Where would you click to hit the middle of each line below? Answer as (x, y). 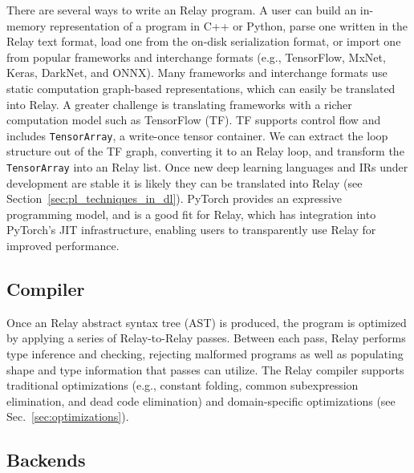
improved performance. (63, 246)
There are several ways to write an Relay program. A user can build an (182, 10)
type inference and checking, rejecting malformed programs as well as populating (205, 354)
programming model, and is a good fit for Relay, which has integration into (191, 214)
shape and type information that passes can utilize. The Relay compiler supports (205, 369)
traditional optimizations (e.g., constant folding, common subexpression (183, 385)
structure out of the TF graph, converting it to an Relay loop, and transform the (205, 151)
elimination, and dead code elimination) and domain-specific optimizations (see (201, 400)
